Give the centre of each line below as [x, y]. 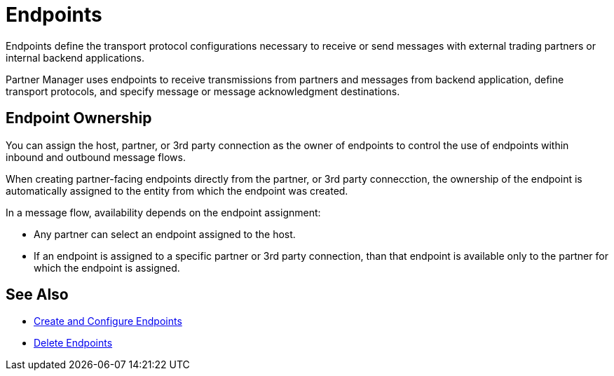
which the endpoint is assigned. [107, 267]
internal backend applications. [75, 57]
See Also [37, 295]
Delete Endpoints [73, 343]
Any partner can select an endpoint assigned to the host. [165, 234]
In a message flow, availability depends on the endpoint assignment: [163, 212]
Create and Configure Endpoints [108, 321]
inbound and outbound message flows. [96, 157]
